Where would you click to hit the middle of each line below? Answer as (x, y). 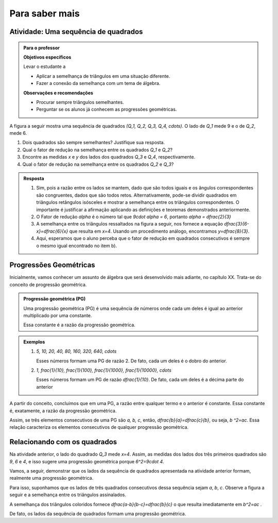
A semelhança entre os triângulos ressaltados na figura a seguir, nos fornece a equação (130, 224)
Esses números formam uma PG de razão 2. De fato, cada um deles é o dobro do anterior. (132, 361)
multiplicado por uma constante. (58, 316)
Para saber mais (45, 13)
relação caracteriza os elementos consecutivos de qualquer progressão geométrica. (99, 427)
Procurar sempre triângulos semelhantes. (80, 102)
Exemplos (34, 342)
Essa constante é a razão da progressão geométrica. (80, 325)
